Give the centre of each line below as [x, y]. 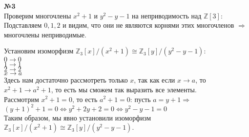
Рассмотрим [21, 99]
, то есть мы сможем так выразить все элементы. [124, 89]
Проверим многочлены [38, 15]
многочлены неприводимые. [45, 34]
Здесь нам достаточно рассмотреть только [66, 80]
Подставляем [23, 25]
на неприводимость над [167, 15]
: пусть [140, 99]
